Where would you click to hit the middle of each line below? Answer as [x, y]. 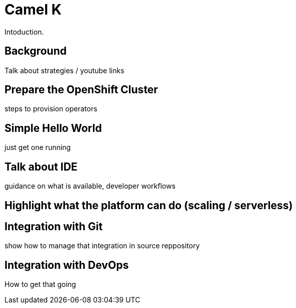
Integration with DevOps [67, 265]
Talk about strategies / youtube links [64, 70]
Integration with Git [54, 226]
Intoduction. [24, 32]
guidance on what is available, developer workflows [90, 186]
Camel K [33, 10]
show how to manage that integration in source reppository [102, 246]
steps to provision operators [51, 109]
